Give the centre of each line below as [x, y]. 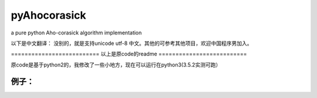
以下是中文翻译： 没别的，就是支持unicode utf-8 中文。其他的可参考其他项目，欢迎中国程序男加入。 [131, 43]
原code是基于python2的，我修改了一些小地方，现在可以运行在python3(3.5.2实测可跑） [116, 65]
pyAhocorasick [48, 15]
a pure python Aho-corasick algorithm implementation [76, 33]
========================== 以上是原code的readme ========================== [129, 54]
